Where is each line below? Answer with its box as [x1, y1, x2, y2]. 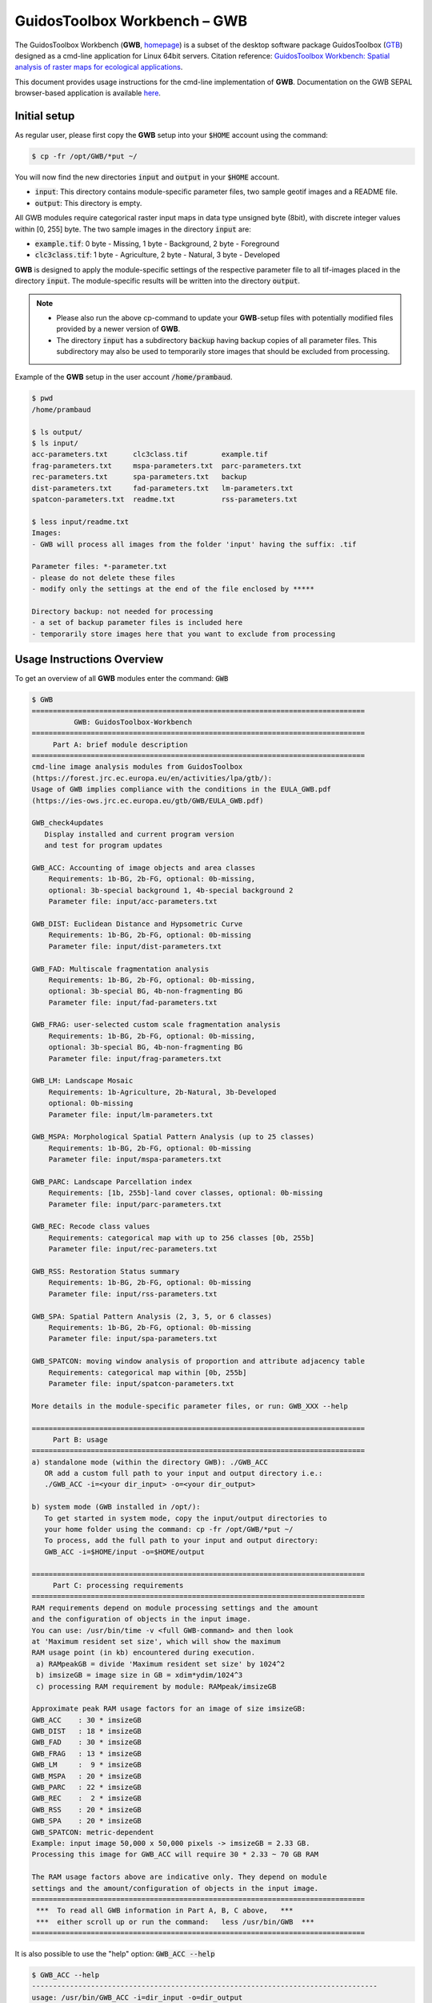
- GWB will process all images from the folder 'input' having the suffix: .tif [31, 539, 357, 549]
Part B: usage [52, 1435, 108, 1444]
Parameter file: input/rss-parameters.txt [48, 1289, 218, 1298]
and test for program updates [44, 841, 163, 850]
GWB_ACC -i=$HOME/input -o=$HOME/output [44, 1547, 206, 1556]
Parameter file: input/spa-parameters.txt [48, 1334, 218, 1344]
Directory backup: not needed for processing [31, 607, 214, 616]
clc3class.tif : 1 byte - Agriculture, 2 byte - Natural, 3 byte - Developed [34, 250, 280, 260]
